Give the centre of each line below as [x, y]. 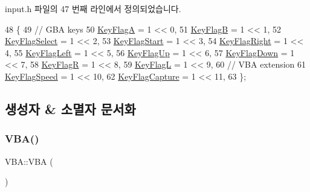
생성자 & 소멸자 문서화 [70, 108]
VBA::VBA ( [29, 161]
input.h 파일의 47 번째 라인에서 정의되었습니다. [93, 8]
